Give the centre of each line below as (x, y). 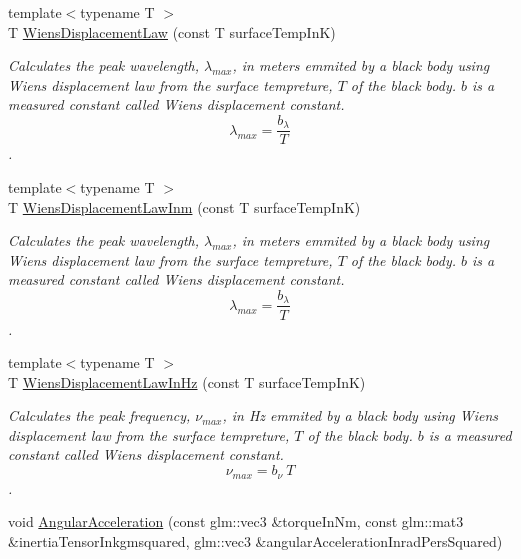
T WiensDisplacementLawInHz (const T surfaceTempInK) (187, 381)
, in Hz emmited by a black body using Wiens (360, 415)
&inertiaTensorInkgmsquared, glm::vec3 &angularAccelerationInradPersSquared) (255, 540)
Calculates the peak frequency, (99, 415)
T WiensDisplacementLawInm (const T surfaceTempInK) (184, 206)
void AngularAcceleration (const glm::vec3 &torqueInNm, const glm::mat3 (236, 521)
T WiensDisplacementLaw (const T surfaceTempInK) (172, 31)
